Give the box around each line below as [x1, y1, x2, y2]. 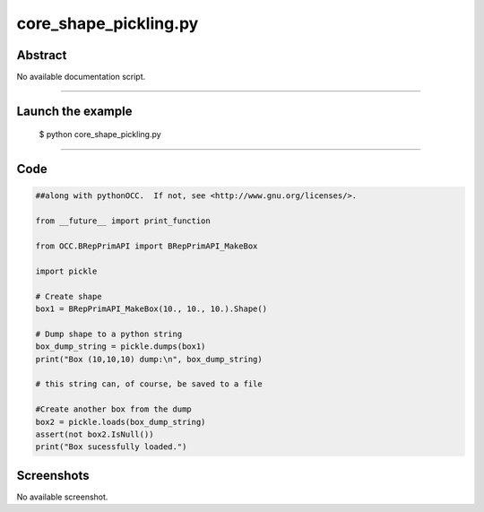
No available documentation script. [16, 72, 146, 82]
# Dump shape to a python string [35, 328, 183, 339]
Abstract [16, 48, 67, 63]
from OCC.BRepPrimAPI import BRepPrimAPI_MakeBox [35, 241, 258, 251]
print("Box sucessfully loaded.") [35, 442, 187, 452]
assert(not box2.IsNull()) [35, 429, 154, 439]
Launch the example [16, 103, 133, 118]
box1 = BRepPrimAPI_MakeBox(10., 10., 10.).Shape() [35, 303, 268, 314]
